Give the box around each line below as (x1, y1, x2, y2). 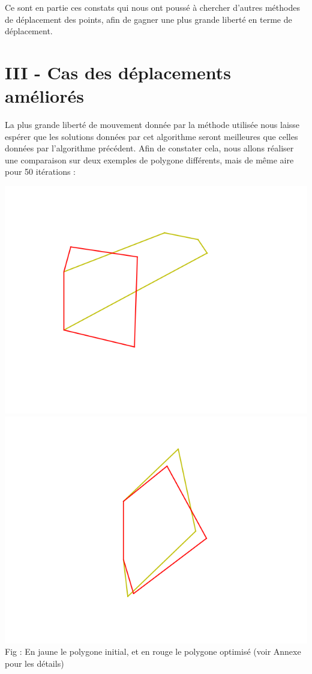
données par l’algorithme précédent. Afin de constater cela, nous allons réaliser (5, 142, 294, 154)
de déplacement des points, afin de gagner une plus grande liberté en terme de (5, 13, 292, 25)
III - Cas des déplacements (5, 59, 232, 84)
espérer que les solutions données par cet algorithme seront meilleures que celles (5, 130, 298, 142)
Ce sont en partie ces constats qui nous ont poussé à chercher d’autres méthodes (5, 1, 300, 13)
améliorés (5, 83, 84, 108)
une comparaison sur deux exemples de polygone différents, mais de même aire (5, 153, 294, 166)
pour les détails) (5, 657, 64, 669)
